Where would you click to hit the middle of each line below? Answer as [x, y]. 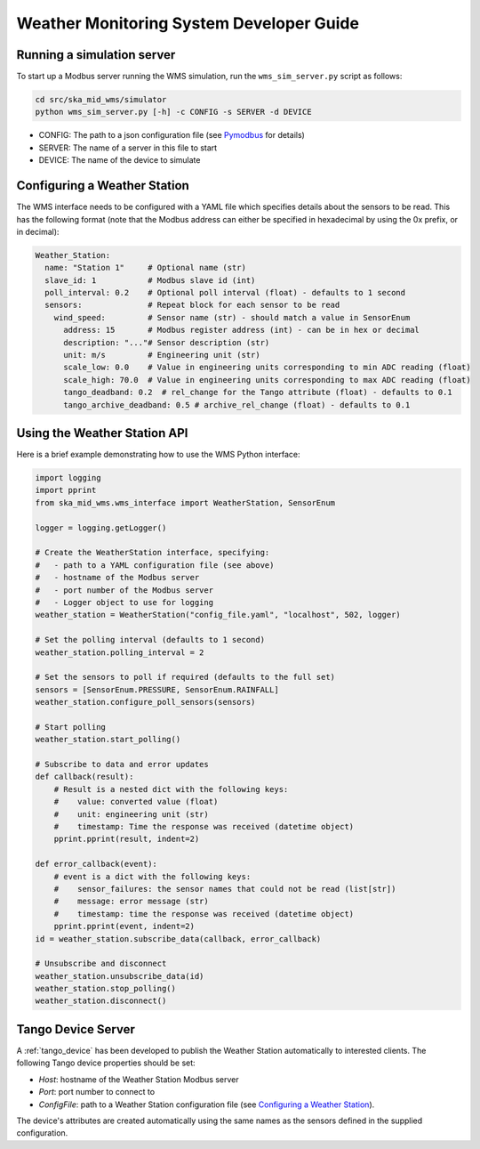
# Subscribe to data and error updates [122, 765]
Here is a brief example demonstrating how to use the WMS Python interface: [159, 455]
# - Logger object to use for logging [124, 602]
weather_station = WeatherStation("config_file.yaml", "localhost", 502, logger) [218, 615]
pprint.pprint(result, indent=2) [127, 839]
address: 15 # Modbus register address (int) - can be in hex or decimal [241, 330]
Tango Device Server [76, 1029]
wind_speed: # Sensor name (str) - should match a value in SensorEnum [232, 317]
